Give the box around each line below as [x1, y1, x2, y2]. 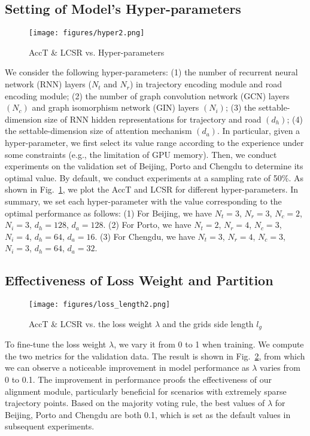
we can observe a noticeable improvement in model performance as [5, 361, 250, 374]
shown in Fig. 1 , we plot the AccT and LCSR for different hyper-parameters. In [5, 183, 299, 196]
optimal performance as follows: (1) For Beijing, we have [5, 206, 212, 219]
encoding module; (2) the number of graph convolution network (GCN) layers [5, 89, 290, 102]
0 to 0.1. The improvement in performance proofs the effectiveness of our [5, 373, 272, 386]
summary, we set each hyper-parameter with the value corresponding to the [5, 194, 282, 207]
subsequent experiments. [5, 420, 95, 432]
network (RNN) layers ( [5, 78, 92, 90]
